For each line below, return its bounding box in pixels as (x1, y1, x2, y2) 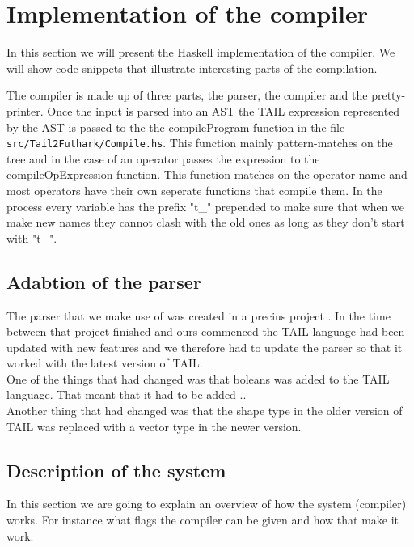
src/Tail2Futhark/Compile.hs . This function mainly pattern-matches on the (6, 134, 393, 151)
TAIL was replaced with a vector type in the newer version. (6, 418, 302, 435)
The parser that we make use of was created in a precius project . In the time (6, 307, 391, 324)
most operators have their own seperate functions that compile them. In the (6, 181, 382, 198)
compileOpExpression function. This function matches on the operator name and (6, 166, 408, 183)
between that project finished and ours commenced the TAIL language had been (6, 323, 405, 340)
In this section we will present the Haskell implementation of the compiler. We (6, 44, 395, 61)
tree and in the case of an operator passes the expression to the (6, 150, 320, 167)
